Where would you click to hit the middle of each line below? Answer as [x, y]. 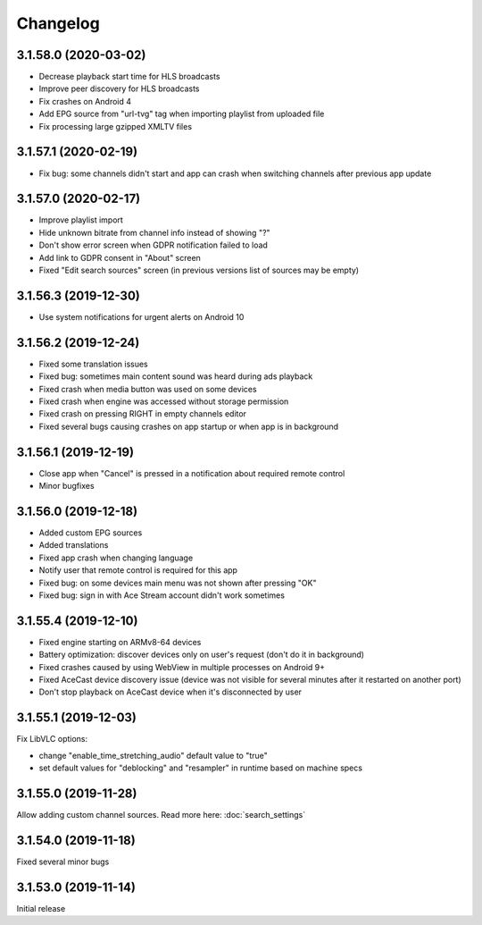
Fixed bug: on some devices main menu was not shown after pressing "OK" [178, 583]
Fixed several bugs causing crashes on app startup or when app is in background [189, 426]
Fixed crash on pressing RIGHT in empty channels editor [143, 414]
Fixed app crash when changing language [116, 558]
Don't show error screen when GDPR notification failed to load [153, 245]
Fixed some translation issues [94, 364]
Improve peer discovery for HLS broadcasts [119, 88]
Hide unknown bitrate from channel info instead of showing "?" [155, 232]
